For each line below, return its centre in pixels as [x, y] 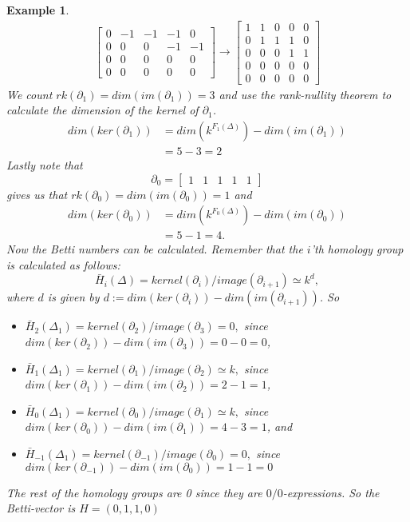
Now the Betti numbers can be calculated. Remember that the [155, 249]
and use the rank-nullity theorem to [305, 94]
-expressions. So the [331, 492]
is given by [73, 297]
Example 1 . [38, 10]
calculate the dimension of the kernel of [102, 110]
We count [30, 94]
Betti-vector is [41, 508]
